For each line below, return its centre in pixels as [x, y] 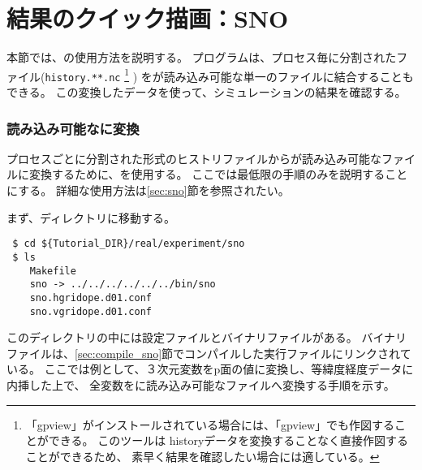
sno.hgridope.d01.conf [90, 298]
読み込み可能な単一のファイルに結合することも [289, 76]
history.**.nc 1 [87, 74]
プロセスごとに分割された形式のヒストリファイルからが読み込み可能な [194, 158]
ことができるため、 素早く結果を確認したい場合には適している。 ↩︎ [202, 456]
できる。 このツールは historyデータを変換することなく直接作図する [228, 440]
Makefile [53, 271]
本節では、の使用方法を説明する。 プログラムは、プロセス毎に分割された [202, 57]
